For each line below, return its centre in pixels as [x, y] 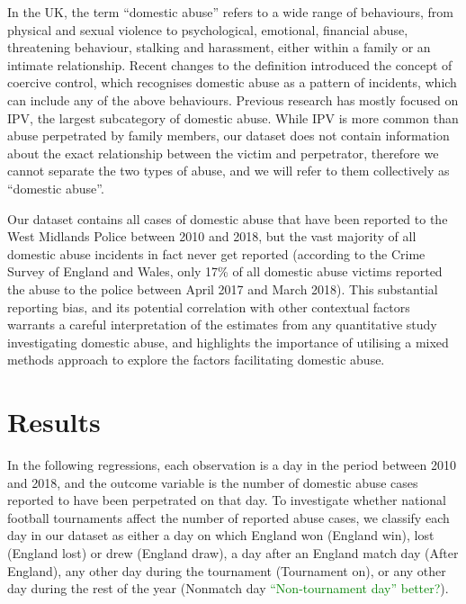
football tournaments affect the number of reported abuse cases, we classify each [229, 517]
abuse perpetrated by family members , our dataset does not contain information [229, 135]
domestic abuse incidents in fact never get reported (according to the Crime [216, 253]
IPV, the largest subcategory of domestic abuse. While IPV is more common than [233, 117]
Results [54, 422]
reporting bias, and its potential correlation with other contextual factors [209, 307]
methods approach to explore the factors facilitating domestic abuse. [196, 360]
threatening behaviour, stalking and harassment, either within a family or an [219, 47]
